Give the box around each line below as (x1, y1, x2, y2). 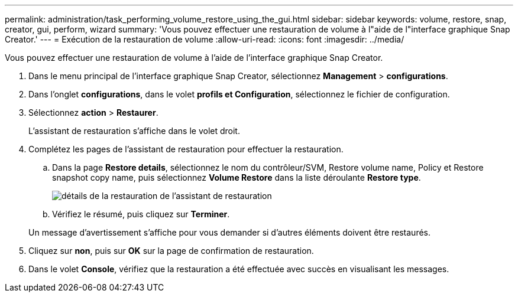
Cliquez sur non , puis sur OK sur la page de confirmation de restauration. (28, 246, 314, 256)
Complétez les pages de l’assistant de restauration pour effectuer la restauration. (28, 144, 344, 154)
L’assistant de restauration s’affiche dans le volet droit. (28, 126, 240, 136)
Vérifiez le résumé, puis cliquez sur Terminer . (52, 209, 230, 219)
